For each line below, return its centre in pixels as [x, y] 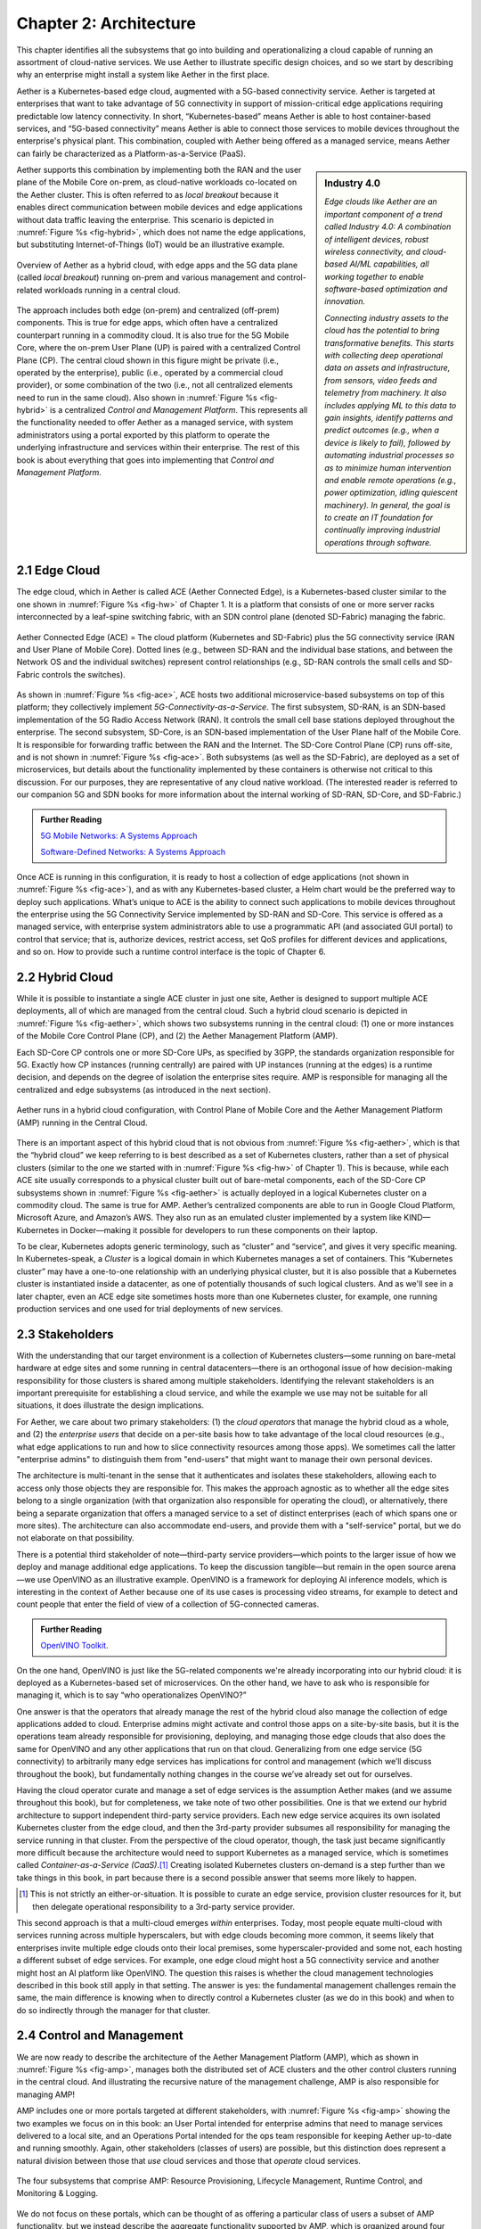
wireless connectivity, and [372, 251]
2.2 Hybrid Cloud [65, 977]
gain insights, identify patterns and [389, 417]
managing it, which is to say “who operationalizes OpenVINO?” [131, 1695]
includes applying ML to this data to [391, 405]
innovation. [345, 301]
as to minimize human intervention [388, 467]
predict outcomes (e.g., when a [382, 430]
